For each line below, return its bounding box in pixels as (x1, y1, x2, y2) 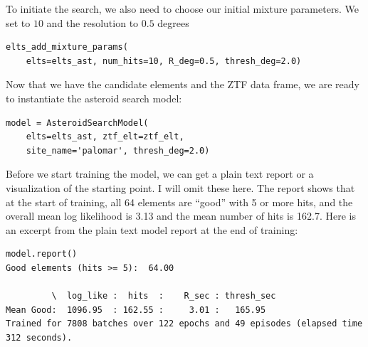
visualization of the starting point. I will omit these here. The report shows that (6, 180, 355, 195)
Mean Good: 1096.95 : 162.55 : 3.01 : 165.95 (6, 304, 266, 315)
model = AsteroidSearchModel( (6, 117, 149, 128)
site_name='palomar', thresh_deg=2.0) (26, 145, 210, 156)
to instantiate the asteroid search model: (6, 90, 182, 105)
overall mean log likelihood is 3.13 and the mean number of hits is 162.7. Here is (6, 208, 356, 223)
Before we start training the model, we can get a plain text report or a (6, 166, 314, 181)
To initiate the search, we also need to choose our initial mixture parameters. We (6, 1, 359, 16)
